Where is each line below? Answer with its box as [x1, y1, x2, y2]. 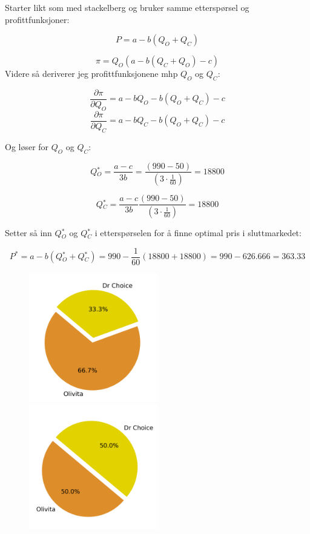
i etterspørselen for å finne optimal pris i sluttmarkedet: [94, 226, 302, 239]
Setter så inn [5, 226, 52, 239]
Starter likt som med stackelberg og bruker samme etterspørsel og [5, 1, 249, 13]
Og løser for [5, 140, 49, 153]
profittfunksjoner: [5, 13, 70, 25]
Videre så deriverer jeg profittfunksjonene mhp [5, 67, 178, 80]
